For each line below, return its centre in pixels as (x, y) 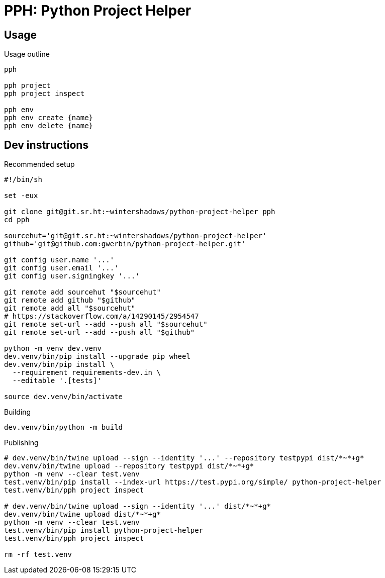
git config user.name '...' (59, 260)
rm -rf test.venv (38, 555)
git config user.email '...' (61, 268)
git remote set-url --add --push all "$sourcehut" (106, 324)
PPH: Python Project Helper (98, 11)
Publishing (21, 443)
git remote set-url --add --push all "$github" (100, 332)
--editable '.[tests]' (57, 381)
